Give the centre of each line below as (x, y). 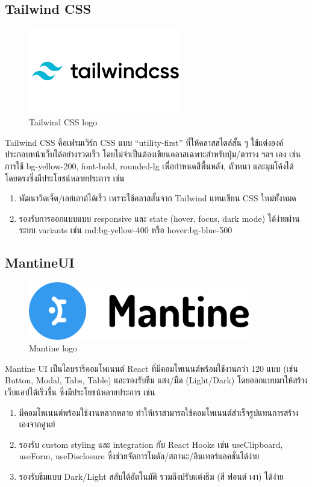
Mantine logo (53, 348)
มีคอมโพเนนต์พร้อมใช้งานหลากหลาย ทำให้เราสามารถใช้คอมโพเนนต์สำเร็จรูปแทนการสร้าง (159, 412)
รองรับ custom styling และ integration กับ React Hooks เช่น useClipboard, (151, 444)
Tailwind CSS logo (63, 122)
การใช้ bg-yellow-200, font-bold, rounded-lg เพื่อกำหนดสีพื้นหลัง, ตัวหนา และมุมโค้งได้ (149, 165)
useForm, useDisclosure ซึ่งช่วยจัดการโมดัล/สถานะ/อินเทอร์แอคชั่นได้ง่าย (139, 456)
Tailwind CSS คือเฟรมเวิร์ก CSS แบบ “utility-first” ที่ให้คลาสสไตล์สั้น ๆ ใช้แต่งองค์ (144, 142)
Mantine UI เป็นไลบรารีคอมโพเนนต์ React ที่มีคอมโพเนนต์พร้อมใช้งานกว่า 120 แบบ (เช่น (151, 368)
